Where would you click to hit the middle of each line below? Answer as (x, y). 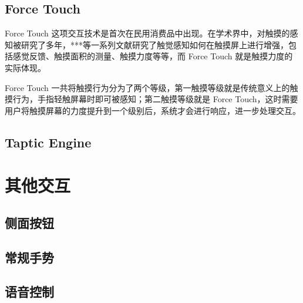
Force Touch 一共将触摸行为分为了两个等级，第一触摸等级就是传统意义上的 (147, 87)
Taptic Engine (48, 142)
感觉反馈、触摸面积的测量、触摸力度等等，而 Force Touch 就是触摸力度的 (153, 56)
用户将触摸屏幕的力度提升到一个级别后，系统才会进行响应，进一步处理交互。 (153, 110)
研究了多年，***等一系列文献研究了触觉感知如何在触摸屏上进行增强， (154, 44)
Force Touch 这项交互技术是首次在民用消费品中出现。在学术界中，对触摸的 (147, 33)
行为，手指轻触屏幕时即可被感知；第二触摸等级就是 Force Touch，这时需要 (155, 99)
